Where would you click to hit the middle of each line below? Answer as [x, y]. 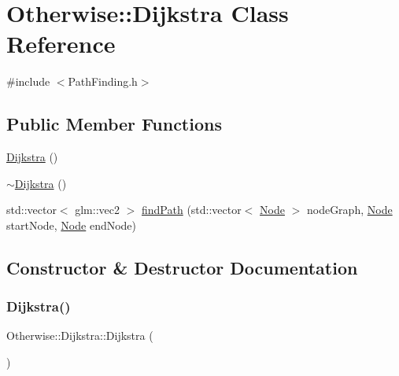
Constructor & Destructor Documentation [182, 267]
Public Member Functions [114, 124]
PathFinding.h [103, 81]
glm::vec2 [97, 210]
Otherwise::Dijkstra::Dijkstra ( [80, 335]
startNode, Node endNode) [72, 225]
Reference [61, 44]
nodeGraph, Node [349, 210]
